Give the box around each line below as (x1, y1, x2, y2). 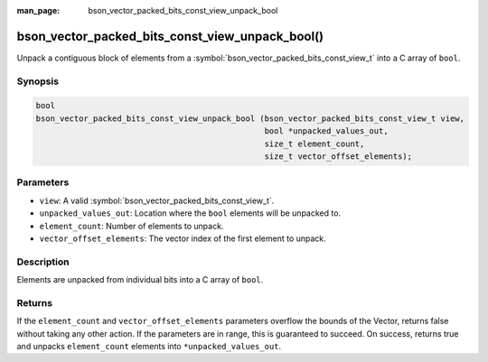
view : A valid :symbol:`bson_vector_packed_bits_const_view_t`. (39, 195, 275, 206)
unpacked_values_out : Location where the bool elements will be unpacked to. (39, 208, 342, 218)
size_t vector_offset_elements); (264, 152, 413, 162)
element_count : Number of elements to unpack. (39, 220, 224, 231)
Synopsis (16, 75, 59, 88)
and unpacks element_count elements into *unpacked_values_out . (16, 340, 282, 351)
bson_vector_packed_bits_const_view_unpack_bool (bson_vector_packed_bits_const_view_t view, (35, 113, 465, 124)
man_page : (16, 5, 61, 15)
